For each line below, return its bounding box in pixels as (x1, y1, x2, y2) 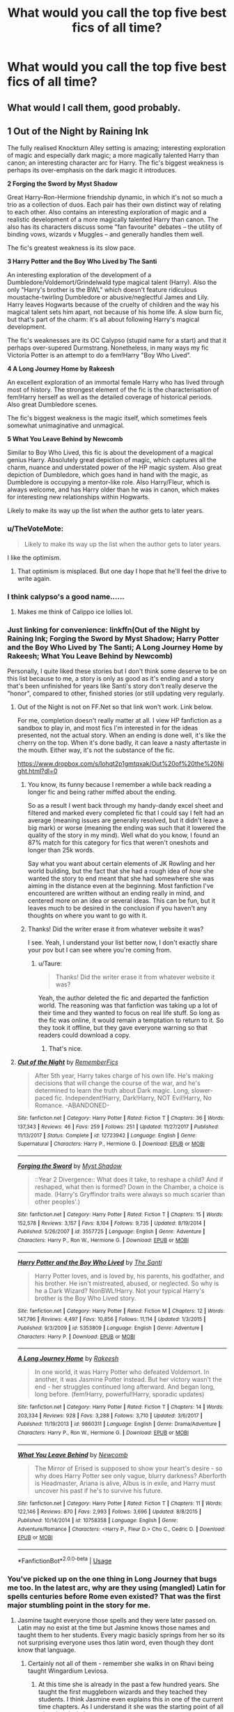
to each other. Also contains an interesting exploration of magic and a (7, 208, 207, 216)
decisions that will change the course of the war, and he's (34, 1079, 201, 1087)
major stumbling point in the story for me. (7, 1600, 151, 1610)
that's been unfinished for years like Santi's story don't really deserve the (7, 682, 218, 691)
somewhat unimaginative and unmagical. (7, 421, 125, 430)
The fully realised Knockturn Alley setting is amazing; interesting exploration (7, 144, 226, 152)
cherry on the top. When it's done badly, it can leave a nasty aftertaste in (17, 739, 226, 747)
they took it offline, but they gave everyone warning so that (38, 1024, 208, 1032)
